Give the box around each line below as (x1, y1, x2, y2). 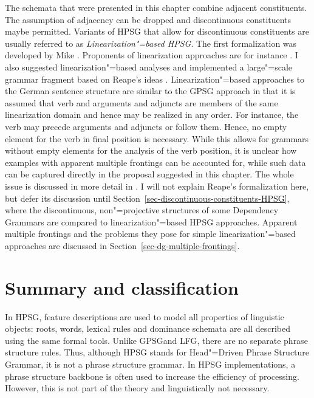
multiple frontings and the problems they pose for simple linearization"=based (5, 227, 296, 240)
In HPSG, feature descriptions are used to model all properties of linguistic (5, 310, 284, 323)
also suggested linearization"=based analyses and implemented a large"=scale (5, 60, 293, 73)
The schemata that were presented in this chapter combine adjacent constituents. (5, 1, 307, 13)
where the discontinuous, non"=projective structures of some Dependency (5, 204, 279, 216)
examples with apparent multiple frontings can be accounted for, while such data (5, 156, 306, 168)
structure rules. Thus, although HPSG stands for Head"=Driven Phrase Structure (5, 346, 310, 359)
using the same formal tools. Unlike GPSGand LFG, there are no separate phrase (5, 334, 308, 346)
